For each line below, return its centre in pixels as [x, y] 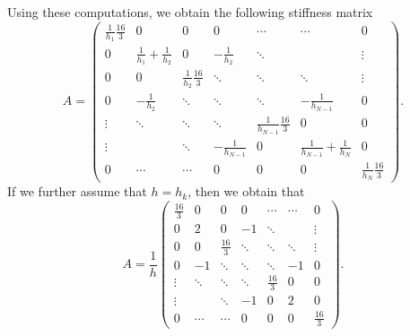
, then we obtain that [246, 191]
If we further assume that [77, 191]
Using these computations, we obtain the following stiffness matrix [190, 12]
